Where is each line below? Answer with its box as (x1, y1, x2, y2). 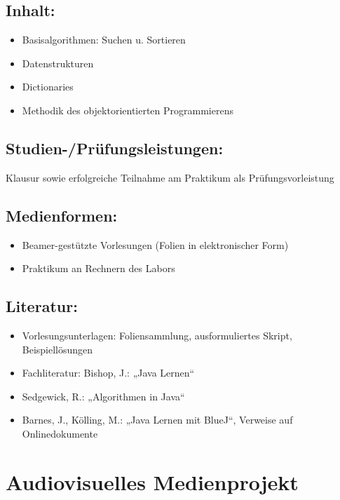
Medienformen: (6, 204, 118, 226)
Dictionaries (22, 79, 74, 94)
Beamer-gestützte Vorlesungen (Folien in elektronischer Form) (22, 237, 289, 252)
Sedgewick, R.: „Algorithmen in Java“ (22, 388, 185, 403)
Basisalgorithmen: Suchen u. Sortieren (22, 32, 186, 47)
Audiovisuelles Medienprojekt (6, 467, 299, 496)
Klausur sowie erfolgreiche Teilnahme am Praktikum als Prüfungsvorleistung (6, 170, 334, 184)
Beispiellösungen (22, 342, 93, 356)
